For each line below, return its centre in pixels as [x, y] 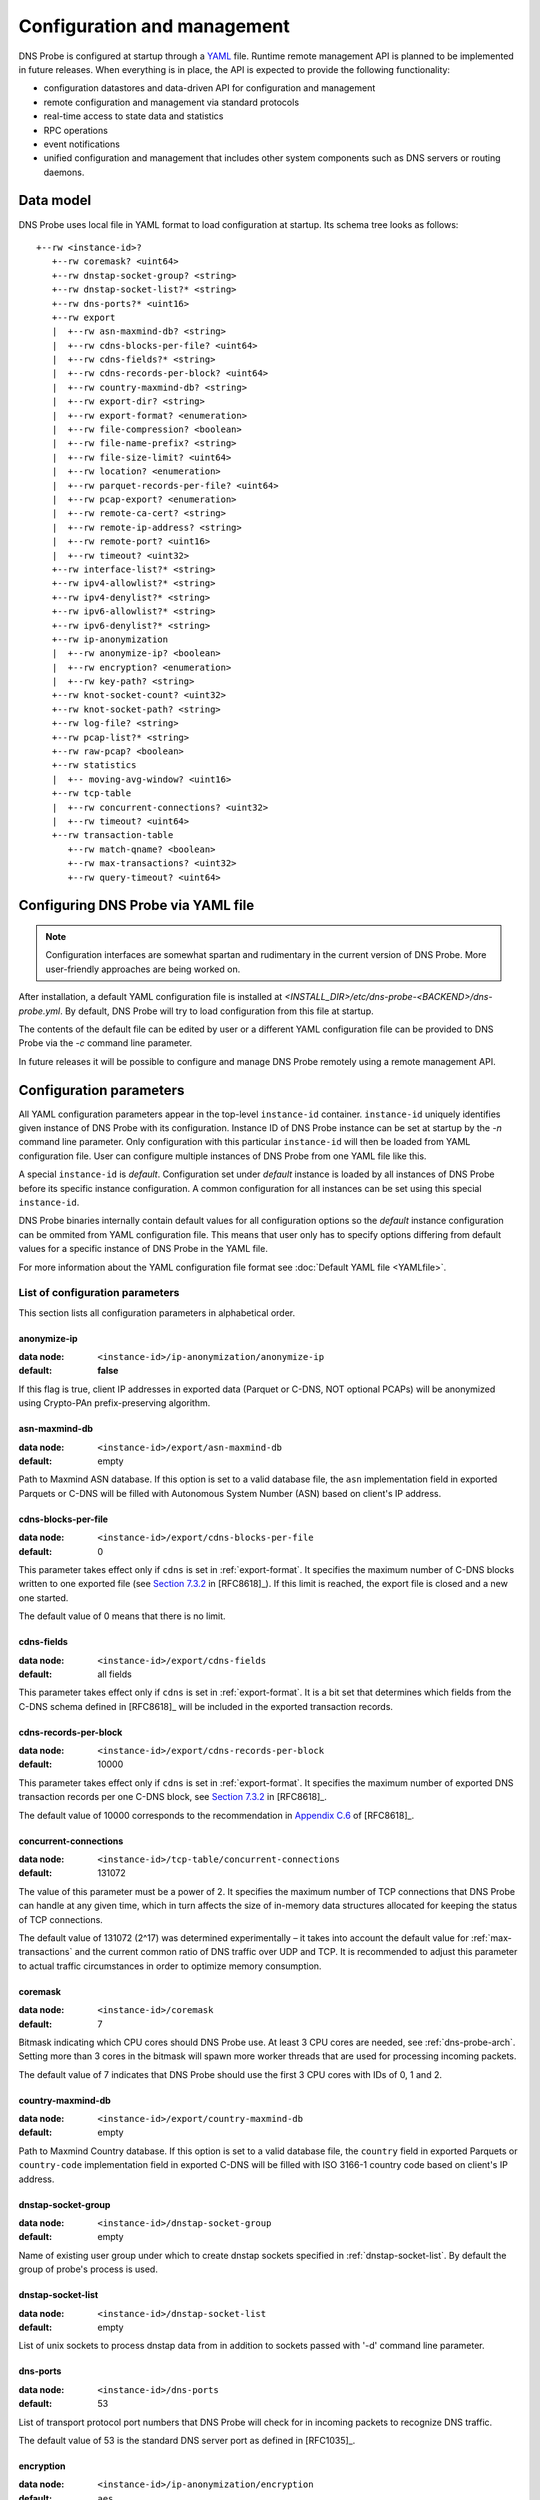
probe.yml [39, 1011]
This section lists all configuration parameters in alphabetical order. [157, 1312]
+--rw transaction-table [112, 835]
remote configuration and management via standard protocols [171, 102]
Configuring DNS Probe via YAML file [136, 905]
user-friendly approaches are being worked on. [143, 969]
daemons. [64, 172]
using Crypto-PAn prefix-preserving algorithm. [114, 1403]
